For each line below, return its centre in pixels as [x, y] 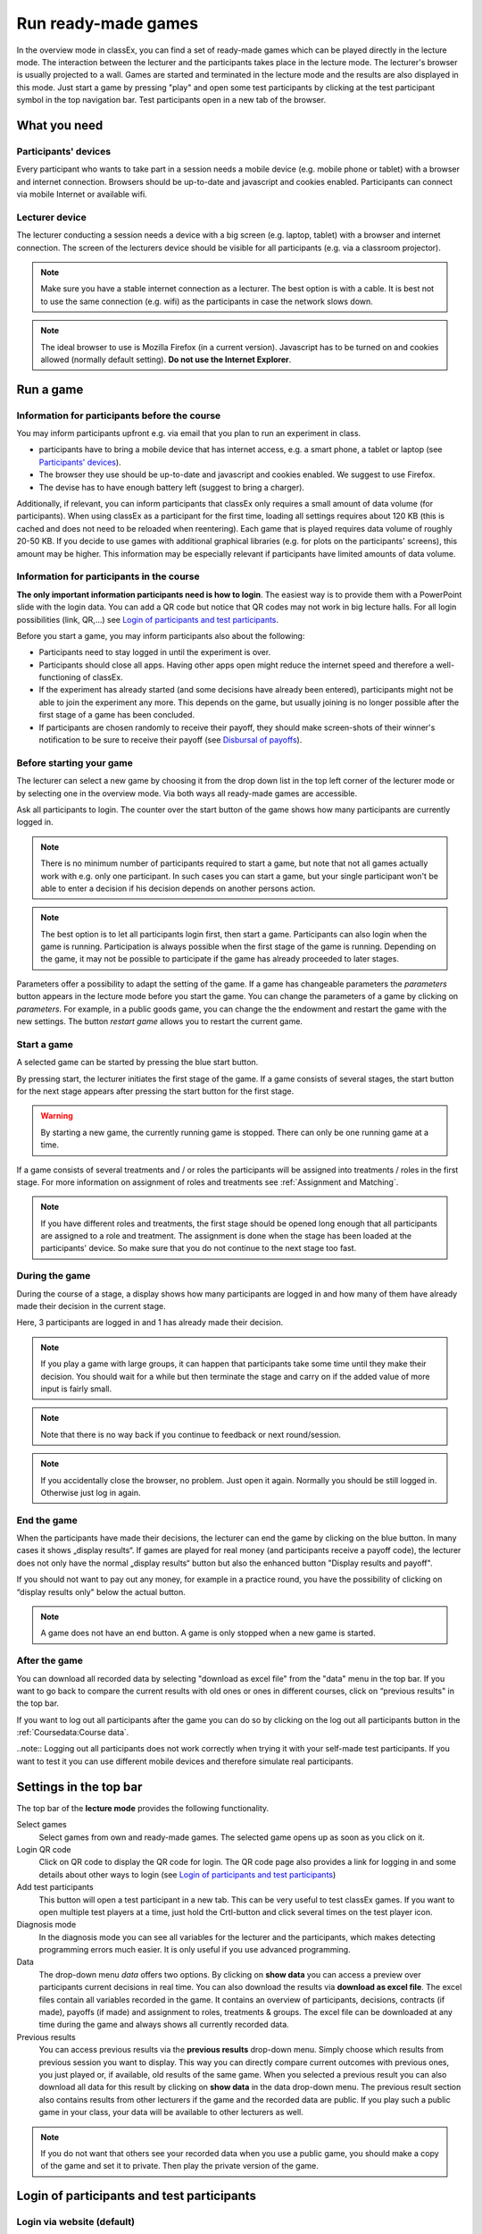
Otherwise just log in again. [91, 1492]
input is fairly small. [76, 1389]
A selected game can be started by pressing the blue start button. [137, 1062]
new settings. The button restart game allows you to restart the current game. [160, 1021]
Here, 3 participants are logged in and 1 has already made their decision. [150, 1323]
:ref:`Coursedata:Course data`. [73, 1733]
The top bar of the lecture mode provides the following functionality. [143, 1808]
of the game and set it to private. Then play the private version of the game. [179, 2166]
